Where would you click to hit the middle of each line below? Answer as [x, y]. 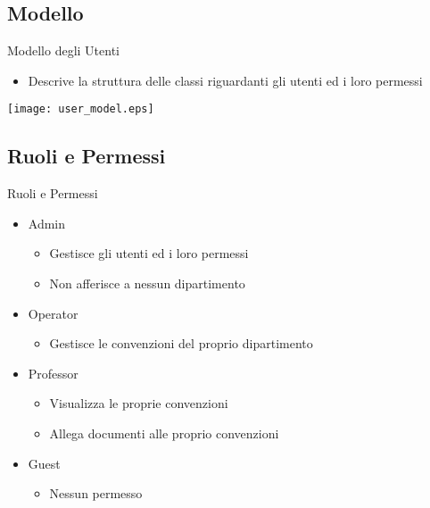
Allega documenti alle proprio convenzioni [164, 433]
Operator [53, 313]
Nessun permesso [96, 493]
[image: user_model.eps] [81, 109]
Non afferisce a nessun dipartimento [147, 283]
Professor [53, 373]
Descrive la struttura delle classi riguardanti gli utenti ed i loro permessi [225, 80]
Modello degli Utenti [64, 50]
